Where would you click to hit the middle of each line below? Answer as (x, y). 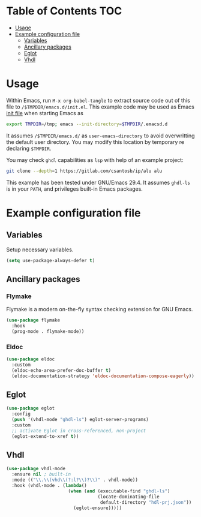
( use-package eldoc (31, 359)
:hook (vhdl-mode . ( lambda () (49, 486)
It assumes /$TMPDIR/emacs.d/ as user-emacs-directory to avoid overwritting (100, 136)
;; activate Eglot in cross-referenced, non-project (79, 431)
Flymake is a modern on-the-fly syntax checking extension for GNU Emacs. (100, 309)
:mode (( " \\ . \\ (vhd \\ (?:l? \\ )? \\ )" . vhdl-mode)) (75, 480)
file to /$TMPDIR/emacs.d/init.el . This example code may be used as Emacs (100, 107)
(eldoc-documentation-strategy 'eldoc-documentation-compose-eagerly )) (103, 376)
